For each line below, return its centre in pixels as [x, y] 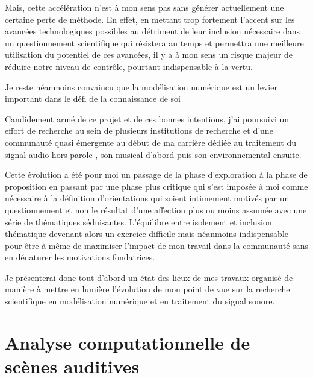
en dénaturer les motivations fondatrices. [80, 257]
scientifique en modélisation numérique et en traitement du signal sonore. [140, 301]
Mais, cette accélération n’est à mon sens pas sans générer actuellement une [144, 7]
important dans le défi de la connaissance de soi [93, 99]
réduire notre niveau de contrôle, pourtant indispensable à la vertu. [129, 66]
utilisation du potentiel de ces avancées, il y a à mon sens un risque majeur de [149, 55]
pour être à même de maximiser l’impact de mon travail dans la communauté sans [157, 245]
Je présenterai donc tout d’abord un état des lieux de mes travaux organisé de [149, 277]
